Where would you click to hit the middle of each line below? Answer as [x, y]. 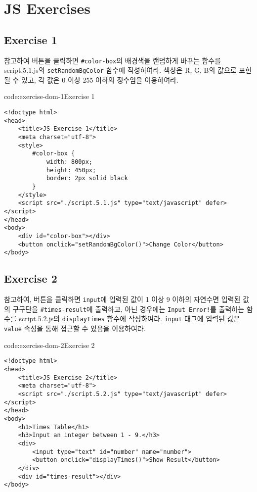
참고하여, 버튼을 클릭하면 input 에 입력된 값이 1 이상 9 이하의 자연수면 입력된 [122, 299]
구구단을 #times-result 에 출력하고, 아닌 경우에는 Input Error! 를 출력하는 [128, 309]
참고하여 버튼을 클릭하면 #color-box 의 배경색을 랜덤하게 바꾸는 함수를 [113, 60]
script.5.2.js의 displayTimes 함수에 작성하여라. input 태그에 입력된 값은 [129, 319]
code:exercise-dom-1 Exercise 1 [49, 96]
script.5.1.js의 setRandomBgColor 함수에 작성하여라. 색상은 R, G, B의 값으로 [120, 70]
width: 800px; [69, 162]
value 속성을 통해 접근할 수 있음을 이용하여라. [75, 328]
